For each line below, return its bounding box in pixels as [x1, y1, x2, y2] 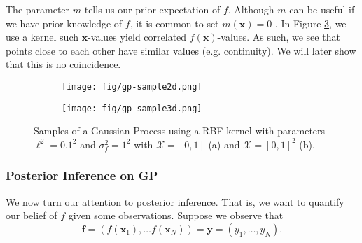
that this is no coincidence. [6, 57, 121, 71]
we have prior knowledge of [6, 15, 123, 30]
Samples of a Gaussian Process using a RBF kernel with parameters [34, 123, 326, 138]
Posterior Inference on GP [6, 167, 158, 184]
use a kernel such [6, 29, 79, 44]
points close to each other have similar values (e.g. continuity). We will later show [6, 43, 356, 57]
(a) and [208, 137, 240, 151]
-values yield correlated [88, 29, 187, 44]
